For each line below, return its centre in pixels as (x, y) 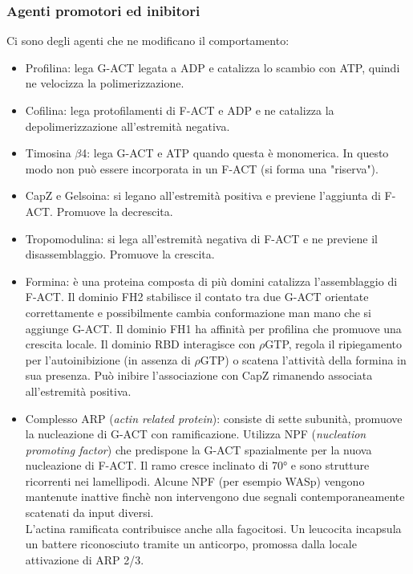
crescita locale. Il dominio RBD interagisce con (140, 344)
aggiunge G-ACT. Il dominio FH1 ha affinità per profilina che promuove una (213, 328)
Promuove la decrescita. (115, 211)
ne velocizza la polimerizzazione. (105, 83)
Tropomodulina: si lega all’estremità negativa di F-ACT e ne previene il (201, 238)
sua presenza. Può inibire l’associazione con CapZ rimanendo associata (199, 375)
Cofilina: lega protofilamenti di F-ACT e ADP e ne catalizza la (180, 110)
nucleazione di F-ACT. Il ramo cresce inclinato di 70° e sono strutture (197, 465)
